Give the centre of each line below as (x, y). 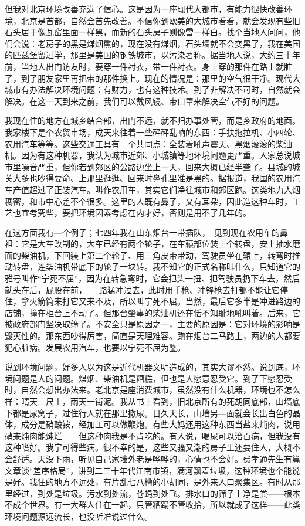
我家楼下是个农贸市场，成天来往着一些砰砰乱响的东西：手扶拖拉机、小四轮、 (152, 132)
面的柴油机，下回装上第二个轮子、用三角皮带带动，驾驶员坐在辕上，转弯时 (148, 255)
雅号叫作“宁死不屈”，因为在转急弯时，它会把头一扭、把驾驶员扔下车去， (144, 278)
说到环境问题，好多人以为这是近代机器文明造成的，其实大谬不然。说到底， (148, 367)
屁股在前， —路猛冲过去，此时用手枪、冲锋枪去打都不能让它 (162, 289)
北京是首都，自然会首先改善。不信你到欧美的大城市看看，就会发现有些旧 (160, 20)
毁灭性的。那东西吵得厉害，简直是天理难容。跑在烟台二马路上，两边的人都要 (152, 336)
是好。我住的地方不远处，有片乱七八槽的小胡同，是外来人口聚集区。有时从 (148, 482)
